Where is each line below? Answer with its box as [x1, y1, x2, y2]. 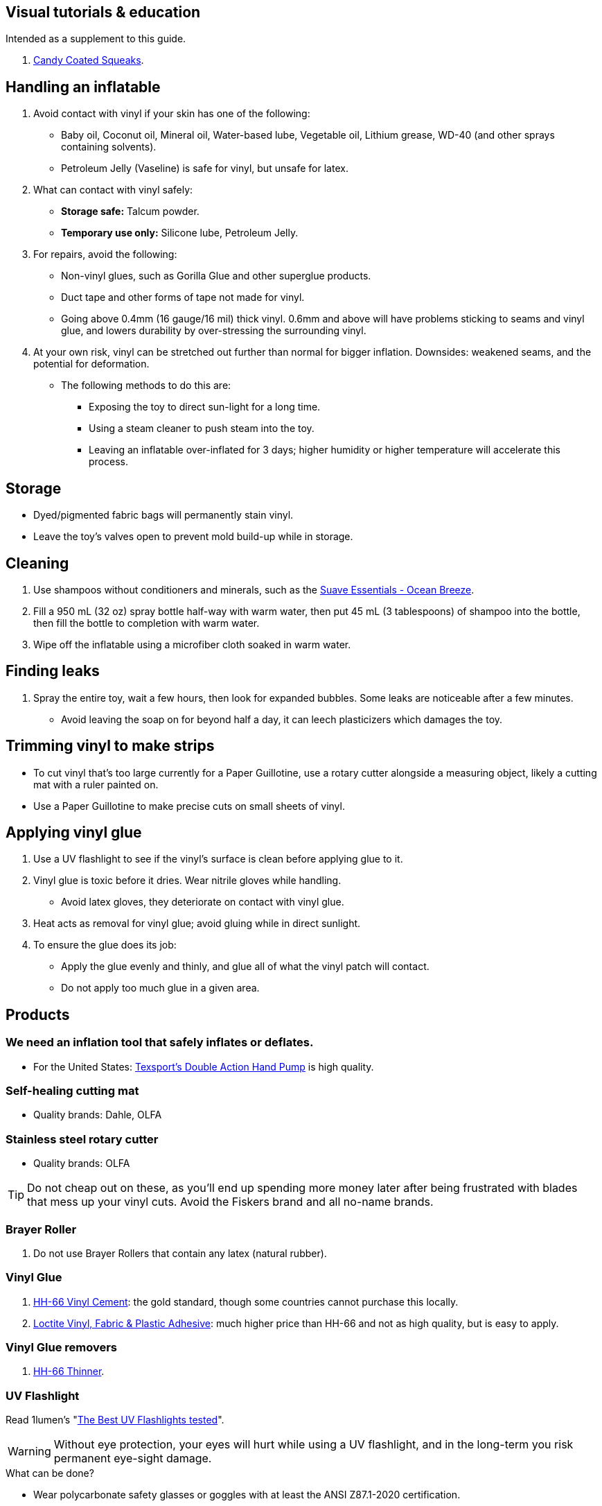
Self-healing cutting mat [6, 1084, 139, 1098]
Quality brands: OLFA [33, 1157, 130, 1170]
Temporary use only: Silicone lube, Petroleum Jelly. [61, 227, 299, 239]
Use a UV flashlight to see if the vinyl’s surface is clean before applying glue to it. [33, 853, 403, 865]
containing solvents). [61, 141, 157, 153]
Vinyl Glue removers [6, 1340, 118, 1355]
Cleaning [6, 554, 69, 572]
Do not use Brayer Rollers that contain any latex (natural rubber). [33, 1247, 327, 1259]
